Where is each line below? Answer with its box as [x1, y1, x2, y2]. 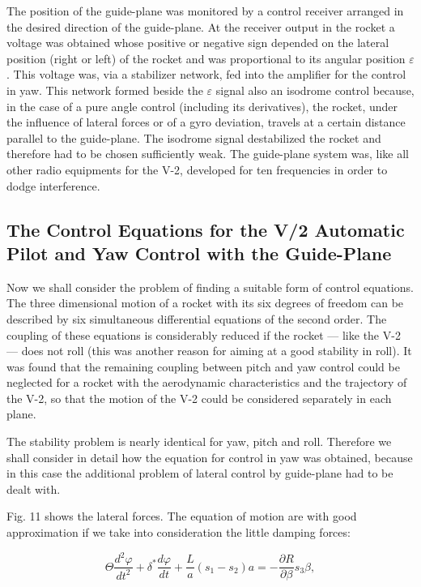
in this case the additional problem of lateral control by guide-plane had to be [6, 465, 393, 482]
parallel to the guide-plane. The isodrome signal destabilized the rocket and [6, 129, 381, 146]
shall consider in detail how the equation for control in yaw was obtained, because [6, 448, 413, 465]
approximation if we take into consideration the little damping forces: [6, 524, 351, 541]
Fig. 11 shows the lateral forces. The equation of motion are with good [6, 508, 357, 525]
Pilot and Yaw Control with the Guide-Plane [6, 240, 392, 265]
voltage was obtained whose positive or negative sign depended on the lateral [6, 34, 389, 51]
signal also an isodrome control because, [215, 81, 415, 98]
